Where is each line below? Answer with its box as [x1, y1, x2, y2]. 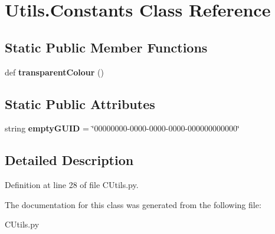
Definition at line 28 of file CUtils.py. [5, 179, 139, 191]
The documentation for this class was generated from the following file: [5, 198, 261, 210]
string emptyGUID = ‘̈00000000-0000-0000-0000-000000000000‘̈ [5, 122, 240, 134]
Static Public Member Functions [5, 38, 208, 56]
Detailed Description [5, 151, 134, 169]
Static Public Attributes [5, 94, 155, 113]
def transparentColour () [5, 65, 104, 78]
